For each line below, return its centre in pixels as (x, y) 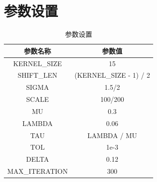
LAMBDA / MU (112, 135)
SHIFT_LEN (37, 75)
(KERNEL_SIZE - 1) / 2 (112, 75)
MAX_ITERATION (38, 171)
